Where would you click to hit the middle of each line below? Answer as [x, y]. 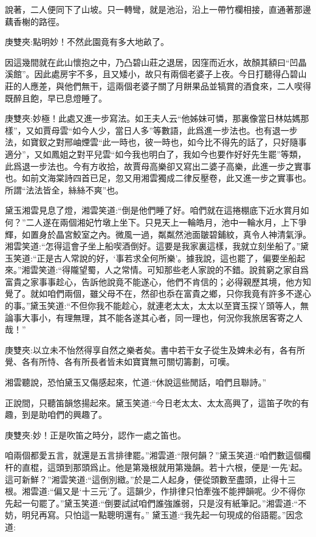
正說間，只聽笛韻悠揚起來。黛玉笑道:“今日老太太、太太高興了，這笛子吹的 [153, 402]
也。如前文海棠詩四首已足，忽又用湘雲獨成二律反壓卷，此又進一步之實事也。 [158, 178]
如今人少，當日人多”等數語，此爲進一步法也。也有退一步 [185, 130]
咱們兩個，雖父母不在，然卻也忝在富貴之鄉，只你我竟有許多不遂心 [179, 293]
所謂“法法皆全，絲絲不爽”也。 [64, 189]
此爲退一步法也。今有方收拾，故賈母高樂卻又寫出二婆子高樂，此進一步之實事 [158, 166]
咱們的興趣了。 [77, 414]
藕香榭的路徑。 [35, 21]
